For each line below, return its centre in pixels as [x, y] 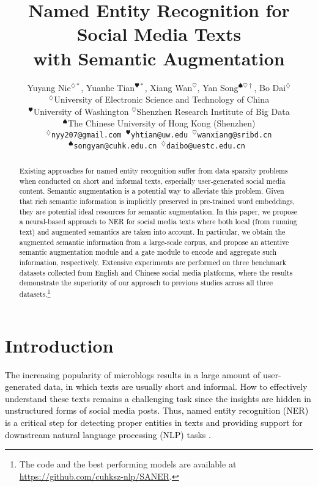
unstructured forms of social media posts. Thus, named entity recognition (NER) [157, 410]
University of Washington [81, 111]
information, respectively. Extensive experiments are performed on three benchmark [153, 262]
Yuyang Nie [49, 87]
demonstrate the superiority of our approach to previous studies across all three [146, 283]
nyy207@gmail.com [86, 135]
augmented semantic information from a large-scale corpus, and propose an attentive [154, 242]
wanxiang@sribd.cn [235, 135]
